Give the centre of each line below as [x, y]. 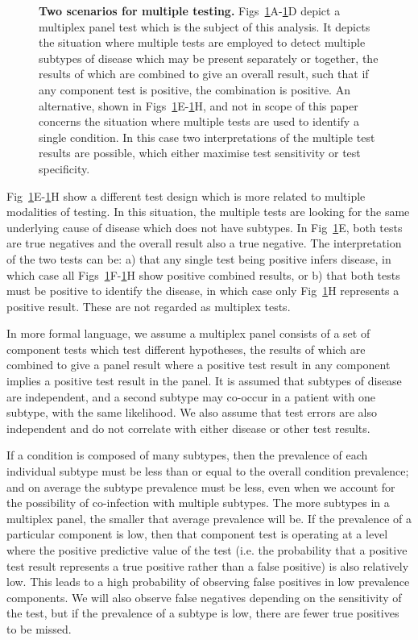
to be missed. [39, 628]
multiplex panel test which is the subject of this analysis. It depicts [205, 26]
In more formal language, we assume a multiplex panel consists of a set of [188, 333]
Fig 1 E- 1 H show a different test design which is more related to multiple [186, 195]
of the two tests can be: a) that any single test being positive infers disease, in [199, 258]
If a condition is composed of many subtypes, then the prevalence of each [187, 455]
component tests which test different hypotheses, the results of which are [186, 349]
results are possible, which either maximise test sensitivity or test [200, 153]
